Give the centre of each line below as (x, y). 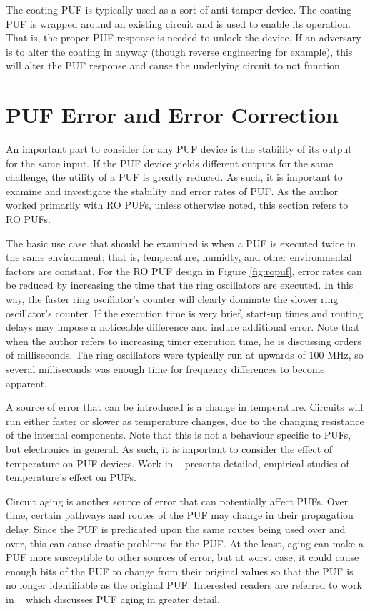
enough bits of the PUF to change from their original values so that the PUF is (180, 571)
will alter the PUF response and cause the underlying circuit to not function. (174, 65)
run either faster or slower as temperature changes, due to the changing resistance (185, 421)
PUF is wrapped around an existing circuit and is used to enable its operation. (178, 23)
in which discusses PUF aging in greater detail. (113, 598)
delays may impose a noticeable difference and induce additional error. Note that (183, 327)
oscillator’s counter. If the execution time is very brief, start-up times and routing (184, 313)
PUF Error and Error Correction (172, 115)
